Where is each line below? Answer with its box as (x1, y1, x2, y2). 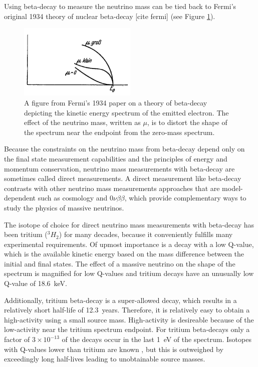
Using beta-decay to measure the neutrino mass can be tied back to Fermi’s (4, 1, 236, 11)
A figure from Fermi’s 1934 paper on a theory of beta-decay (24, 97, 207, 107)
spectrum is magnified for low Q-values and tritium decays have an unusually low (4, 268, 254, 278)
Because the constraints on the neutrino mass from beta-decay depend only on (4, 143, 245, 154)
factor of (4, 334, 30, 344)
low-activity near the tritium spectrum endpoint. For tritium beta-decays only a (4, 324, 250, 334)
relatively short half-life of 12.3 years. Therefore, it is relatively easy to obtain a (4, 304, 250, 315)
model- (222, 182, 243, 193)
